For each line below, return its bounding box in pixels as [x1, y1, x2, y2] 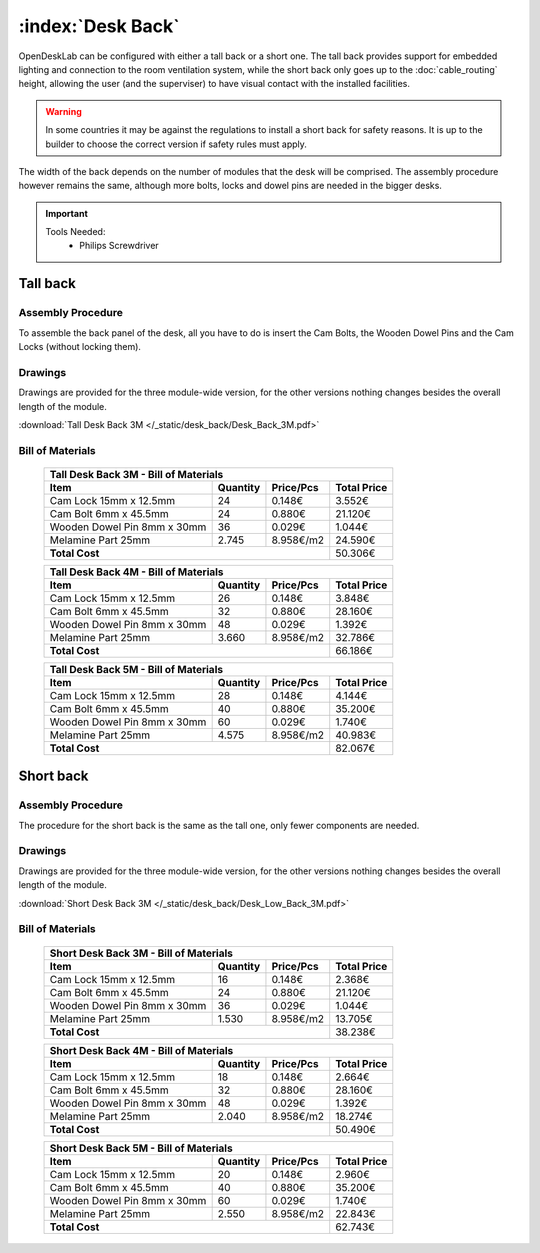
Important [45, 207, 89, 219]
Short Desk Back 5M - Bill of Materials [49, 1141, 234, 1155]
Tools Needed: [45, 226, 106, 238]
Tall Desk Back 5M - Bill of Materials [49, 662, 224, 676]
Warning [45, 105, 82, 117]
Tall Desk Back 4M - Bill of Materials [49, 565, 224, 579]
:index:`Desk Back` [18, 15, 180, 37]
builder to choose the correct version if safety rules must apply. [45, 138, 307, 150]
